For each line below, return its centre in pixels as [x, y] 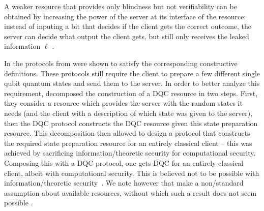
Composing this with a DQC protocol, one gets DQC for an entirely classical [124, 162]
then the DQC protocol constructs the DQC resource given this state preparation [131, 123]
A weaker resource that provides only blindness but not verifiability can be [121, 6]
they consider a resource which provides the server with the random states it [123, 103]
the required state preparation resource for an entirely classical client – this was [128, 143]
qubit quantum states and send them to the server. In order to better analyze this [132, 83]
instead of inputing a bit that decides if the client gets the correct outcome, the [128, 26]
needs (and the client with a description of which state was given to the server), [128, 113]
